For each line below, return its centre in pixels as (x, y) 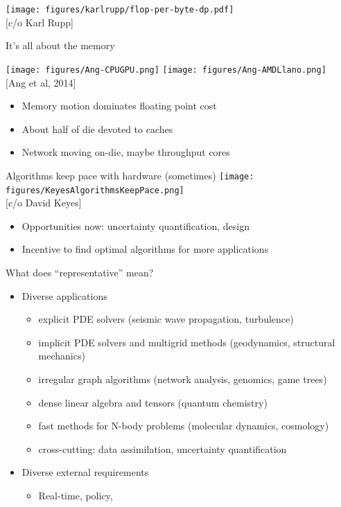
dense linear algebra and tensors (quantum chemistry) (153, 402)
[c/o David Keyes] (44, 203)
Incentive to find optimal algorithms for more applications (145, 249)
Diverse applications (64, 295)
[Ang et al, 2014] (41, 82)
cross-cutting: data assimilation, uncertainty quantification (163, 448)
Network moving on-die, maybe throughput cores (126, 152)
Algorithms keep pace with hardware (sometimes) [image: (130, 175)
